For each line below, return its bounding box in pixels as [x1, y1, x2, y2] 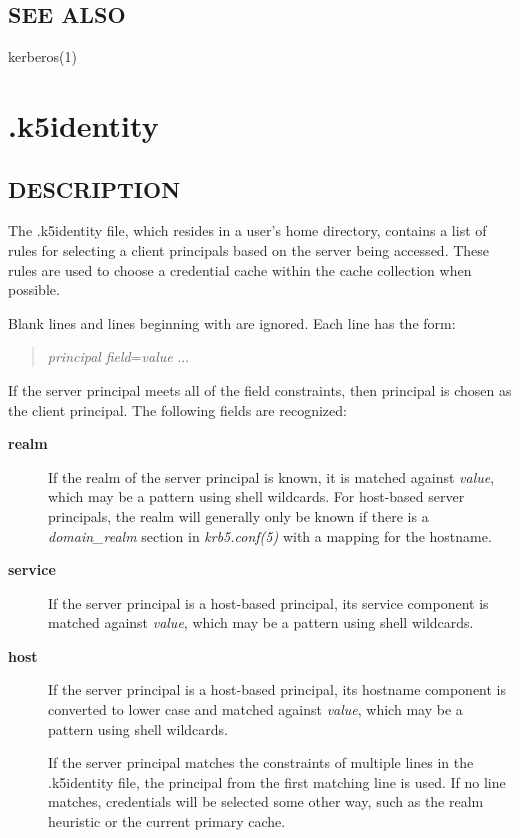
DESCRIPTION [8, 173, 181, 204]
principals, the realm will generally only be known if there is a [48, 505, 429, 526]
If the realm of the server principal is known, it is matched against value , [48, 466, 495, 487]
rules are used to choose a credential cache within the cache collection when [8, 259, 472, 280]
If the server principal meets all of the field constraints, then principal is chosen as [8, 379, 512, 400]
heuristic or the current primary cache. [48, 811, 286, 832]
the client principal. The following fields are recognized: [8, 399, 347, 420]
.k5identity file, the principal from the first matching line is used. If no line [48, 771, 506, 792]
